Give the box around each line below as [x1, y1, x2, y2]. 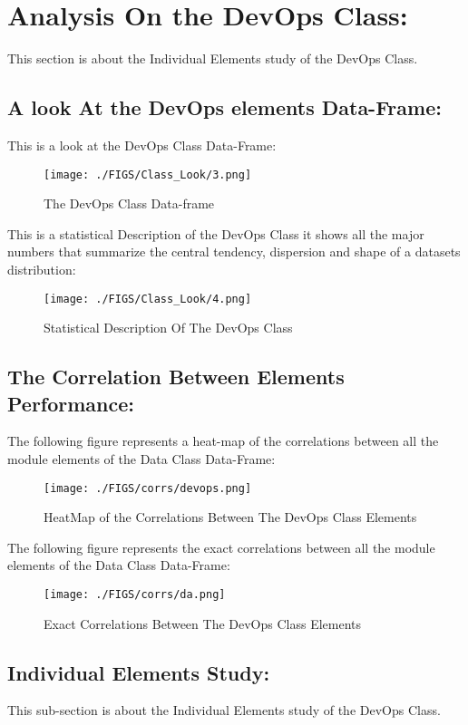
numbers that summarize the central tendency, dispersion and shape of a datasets [7, 242, 461, 261]
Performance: [7, 389, 135, 417]
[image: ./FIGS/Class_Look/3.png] [44, 168, 252, 181]
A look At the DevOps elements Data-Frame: [7, 93, 442, 121]
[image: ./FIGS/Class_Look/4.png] [44, 292, 252, 305]
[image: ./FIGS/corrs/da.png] [44, 588, 226, 602]
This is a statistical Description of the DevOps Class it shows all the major [7, 224, 424, 243]
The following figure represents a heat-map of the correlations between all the [7, 431, 439, 450]
